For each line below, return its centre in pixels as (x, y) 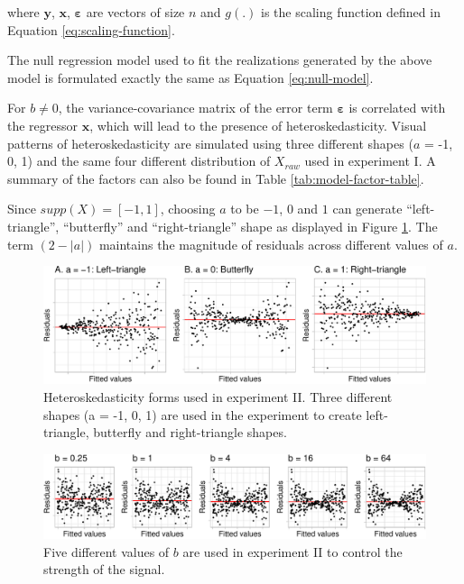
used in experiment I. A (370, 161)
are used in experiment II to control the (292, 551)
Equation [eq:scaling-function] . (91, 29)
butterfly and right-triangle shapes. (190, 432)
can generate (367, 209)
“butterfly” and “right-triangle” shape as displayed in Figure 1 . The (250, 226)
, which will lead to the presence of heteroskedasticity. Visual (258, 125)
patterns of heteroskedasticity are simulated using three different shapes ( (210, 143)
